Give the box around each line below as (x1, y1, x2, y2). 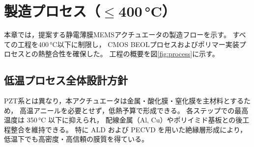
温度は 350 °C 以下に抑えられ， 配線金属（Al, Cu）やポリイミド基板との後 (4, 115, 243, 125)
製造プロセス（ (4, 1, 101, 21)
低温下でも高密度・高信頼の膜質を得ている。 (4, 134, 148, 144)
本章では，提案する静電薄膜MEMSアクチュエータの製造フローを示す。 (4, 29, 230, 40)
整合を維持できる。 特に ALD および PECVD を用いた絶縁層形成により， (10, 124, 247, 134)
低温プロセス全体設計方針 (4, 73, 128, 88)
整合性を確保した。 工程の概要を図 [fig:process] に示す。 (45, 49, 219, 59)
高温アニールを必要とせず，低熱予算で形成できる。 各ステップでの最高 (19, 105, 249, 115)
